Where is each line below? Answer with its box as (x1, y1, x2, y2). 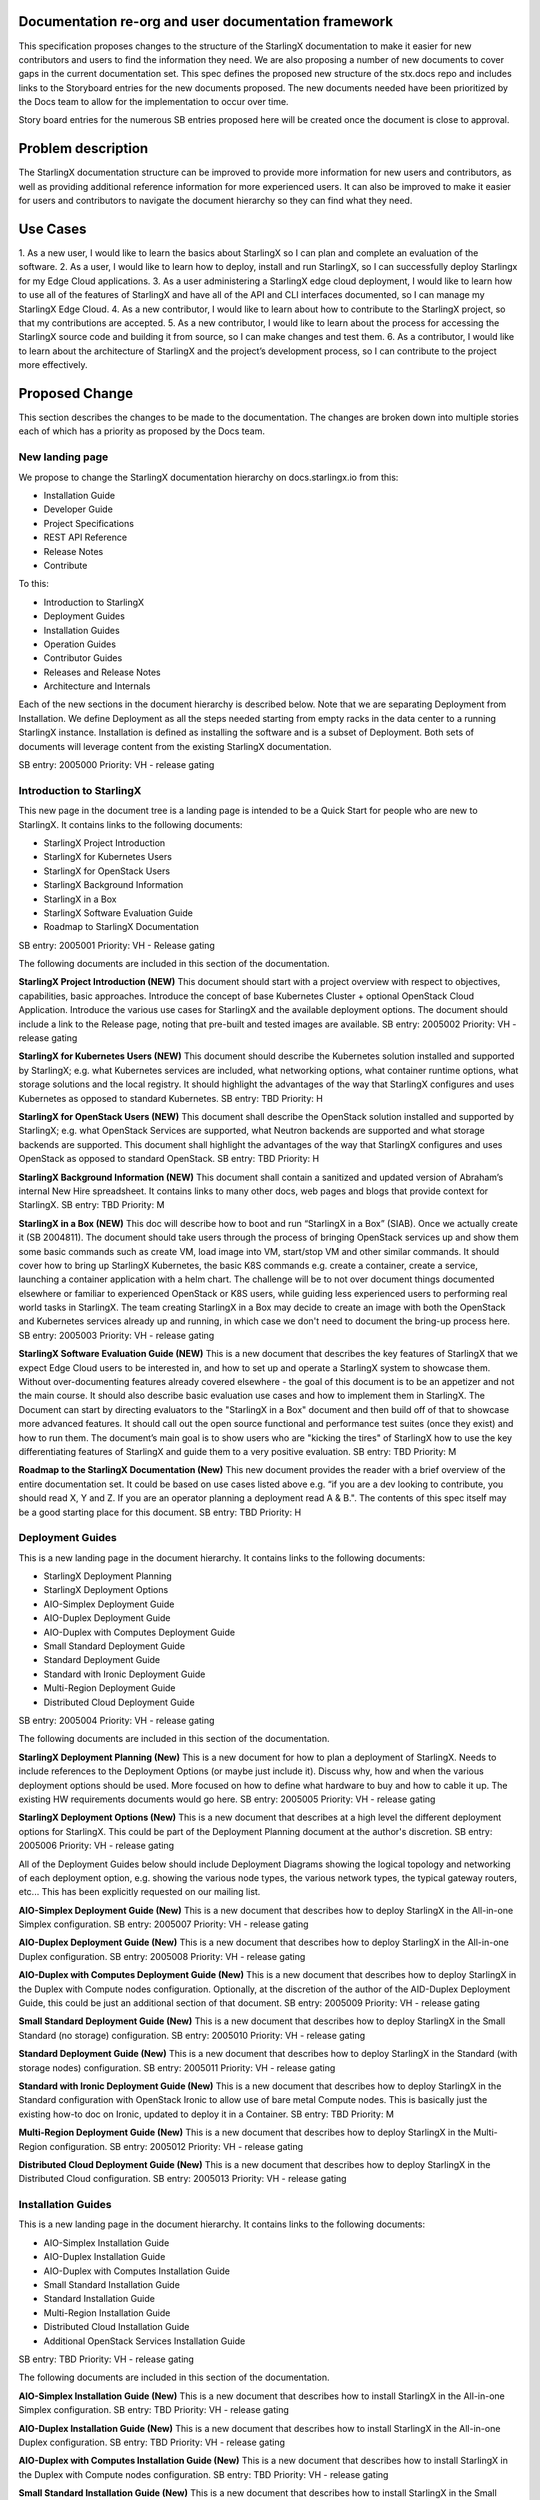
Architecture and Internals (43, 680, 151, 692)
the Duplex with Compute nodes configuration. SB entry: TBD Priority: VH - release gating (18, 2468, 389, 2480)
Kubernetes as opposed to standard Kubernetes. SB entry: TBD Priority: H (18, 1092, 324, 1104)
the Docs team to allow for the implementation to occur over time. (18, 96, 289, 108)
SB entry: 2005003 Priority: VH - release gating (18, 1329, 215, 1341)
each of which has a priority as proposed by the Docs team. (18, 425, 265, 437)
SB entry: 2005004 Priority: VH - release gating (18, 1714, 215, 1726)
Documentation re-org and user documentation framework (18, 13, 394, 30)
